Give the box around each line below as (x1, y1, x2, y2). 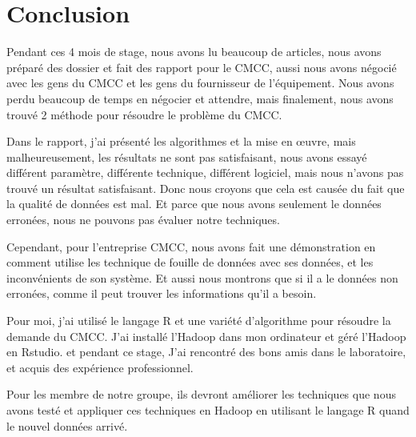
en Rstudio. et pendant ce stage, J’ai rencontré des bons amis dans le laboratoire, (6, 343, 406, 360)
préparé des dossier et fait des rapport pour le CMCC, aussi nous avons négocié (6, 58, 397, 75)
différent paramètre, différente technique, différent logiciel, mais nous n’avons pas (6, 164, 404, 181)
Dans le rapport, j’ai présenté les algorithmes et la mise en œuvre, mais (6, 133, 356, 150)
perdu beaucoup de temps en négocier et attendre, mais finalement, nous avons (6, 90, 394, 106)
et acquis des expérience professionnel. (6, 359, 194, 375)
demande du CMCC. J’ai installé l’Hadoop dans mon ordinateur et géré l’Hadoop (6, 327, 406, 344)
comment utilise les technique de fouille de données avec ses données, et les (6, 254, 374, 271)
